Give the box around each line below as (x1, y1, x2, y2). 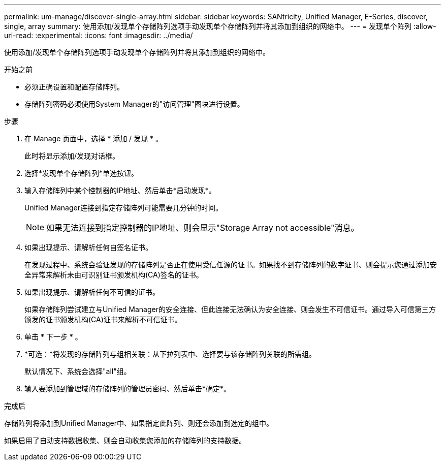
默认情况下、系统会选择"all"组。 (24, 367, 131, 376)
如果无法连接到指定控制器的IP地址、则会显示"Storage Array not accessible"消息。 (46, 223, 359, 233)
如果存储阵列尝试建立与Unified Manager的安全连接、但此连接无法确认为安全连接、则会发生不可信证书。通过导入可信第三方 (24, 305, 436, 314)
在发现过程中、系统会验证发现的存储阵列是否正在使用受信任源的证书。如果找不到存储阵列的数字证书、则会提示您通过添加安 (24, 260, 437, 269)
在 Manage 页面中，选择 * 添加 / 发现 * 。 (24, 134, 163, 143)
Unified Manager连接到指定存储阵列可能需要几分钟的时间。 (24, 203, 222, 212)
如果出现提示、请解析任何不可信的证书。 (24, 288, 160, 296)
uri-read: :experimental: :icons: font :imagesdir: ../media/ (4, 31, 193, 40)
